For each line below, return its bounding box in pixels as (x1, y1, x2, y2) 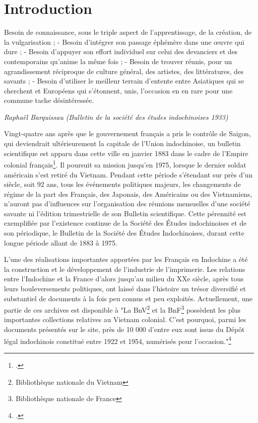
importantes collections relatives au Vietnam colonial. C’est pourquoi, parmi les (4, 314, 246, 325)
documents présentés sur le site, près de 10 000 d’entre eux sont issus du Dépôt (4, 324, 245, 335)
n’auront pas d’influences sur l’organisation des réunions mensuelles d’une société (4, 198, 251, 209)
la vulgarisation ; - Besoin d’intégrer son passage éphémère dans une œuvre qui (4, 36, 245, 47)
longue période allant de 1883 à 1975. (4, 237, 118, 248)
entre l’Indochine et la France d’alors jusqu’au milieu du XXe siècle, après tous (4, 273, 244, 284)
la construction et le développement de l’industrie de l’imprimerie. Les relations (4, 263, 246, 274)
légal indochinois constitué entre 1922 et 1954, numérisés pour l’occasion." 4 (4, 334, 232, 346)
